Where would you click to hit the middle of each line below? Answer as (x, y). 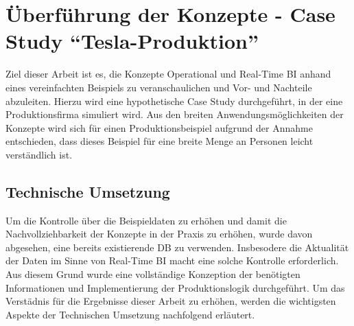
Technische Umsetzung (88, 191)
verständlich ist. (39, 154)
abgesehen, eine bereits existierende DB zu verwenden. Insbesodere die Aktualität (177, 247)
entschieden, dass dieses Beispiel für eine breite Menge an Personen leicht (160, 141)
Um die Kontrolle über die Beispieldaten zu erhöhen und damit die (146, 220)
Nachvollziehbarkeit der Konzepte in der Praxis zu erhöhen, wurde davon (159, 234)
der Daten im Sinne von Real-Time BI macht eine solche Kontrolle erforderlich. (172, 260)
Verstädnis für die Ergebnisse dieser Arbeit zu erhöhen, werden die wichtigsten (171, 301)
